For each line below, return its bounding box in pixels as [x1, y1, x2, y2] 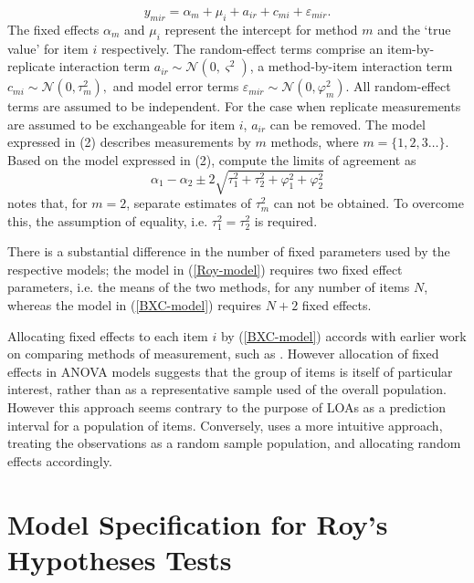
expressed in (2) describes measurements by [7, 132, 251, 151]
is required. [254, 211, 318, 230]
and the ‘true [377, 19, 451, 38]
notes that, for [7, 193, 88, 213]
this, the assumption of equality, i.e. [7, 211, 208, 230]
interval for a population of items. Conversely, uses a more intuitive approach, [7, 415, 443, 434]
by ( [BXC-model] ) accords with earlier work [220, 326, 467, 345]
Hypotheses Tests [7, 540, 232, 578]
